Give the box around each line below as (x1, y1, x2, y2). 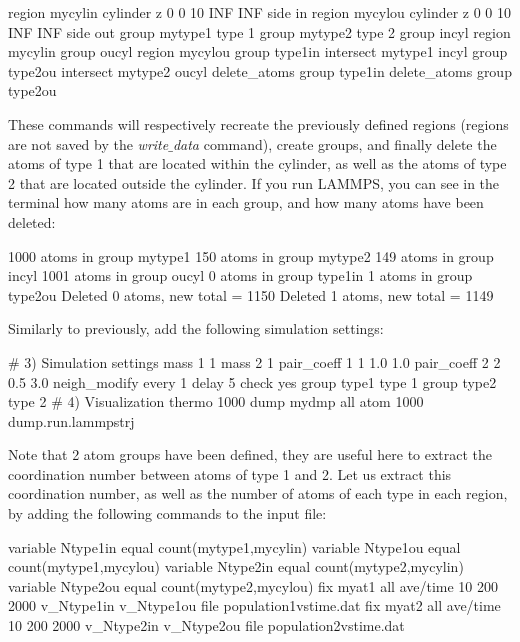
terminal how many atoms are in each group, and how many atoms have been (8, 192, 484, 213)
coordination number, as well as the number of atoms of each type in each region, (8, 483, 508, 504)
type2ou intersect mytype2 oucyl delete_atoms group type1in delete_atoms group (8, 60, 512, 81)
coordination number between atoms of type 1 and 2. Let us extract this (8, 463, 452, 484)
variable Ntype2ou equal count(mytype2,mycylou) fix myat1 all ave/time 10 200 (8, 575, 499, 596)
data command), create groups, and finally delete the (172, 133, 497, 154)
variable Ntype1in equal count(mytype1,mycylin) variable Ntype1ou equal (8, 536, 461, 557)
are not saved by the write (8, 133, 169, 154)
